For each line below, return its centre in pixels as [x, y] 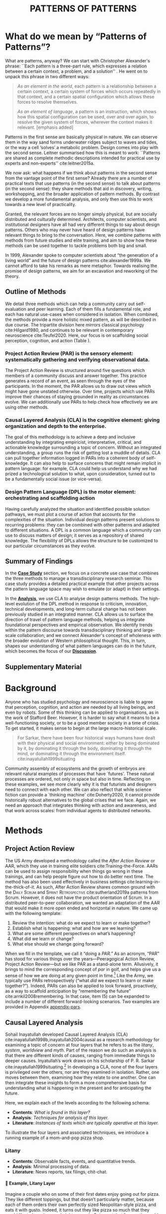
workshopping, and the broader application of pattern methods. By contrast [82, 194]
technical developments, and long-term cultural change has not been [76, 609]
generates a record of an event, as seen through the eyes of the [70, 381]
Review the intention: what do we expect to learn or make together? [81, 923]
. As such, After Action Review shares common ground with [94, 887]
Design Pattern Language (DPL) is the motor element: [71, 492]
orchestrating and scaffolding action [50, 498]
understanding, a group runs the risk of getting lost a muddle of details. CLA [83, 453]
